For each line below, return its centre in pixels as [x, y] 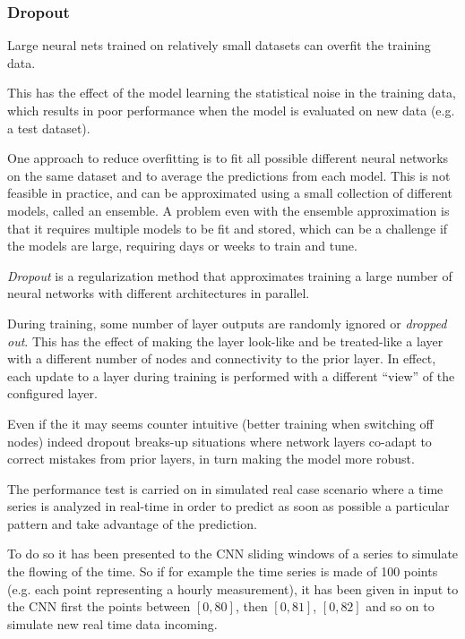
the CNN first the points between [99, 606]
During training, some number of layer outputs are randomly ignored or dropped [227, 323]
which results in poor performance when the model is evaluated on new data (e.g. [231, 110]
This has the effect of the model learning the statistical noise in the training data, [232, 93]
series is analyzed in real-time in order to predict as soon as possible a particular [228, 506]
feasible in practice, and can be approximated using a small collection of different [230, 193]
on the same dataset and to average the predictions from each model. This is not [229, 175]
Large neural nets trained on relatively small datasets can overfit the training [219, 45]
